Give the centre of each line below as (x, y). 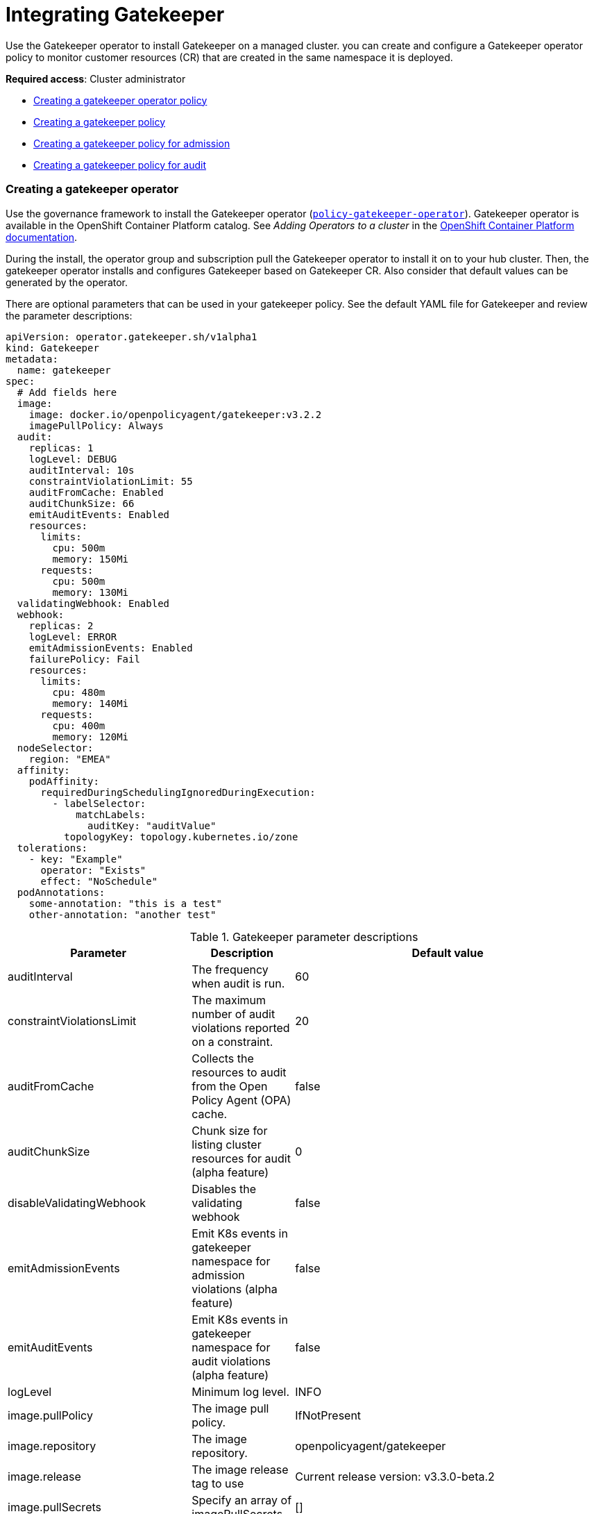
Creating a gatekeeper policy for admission (132, 143)
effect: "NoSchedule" (99, 881)
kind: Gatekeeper (52, 348)
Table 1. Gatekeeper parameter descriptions (304, 937)
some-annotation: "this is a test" (125, 903)
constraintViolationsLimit (72, 1021)
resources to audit (239, 1072)
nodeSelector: (55, 748)
